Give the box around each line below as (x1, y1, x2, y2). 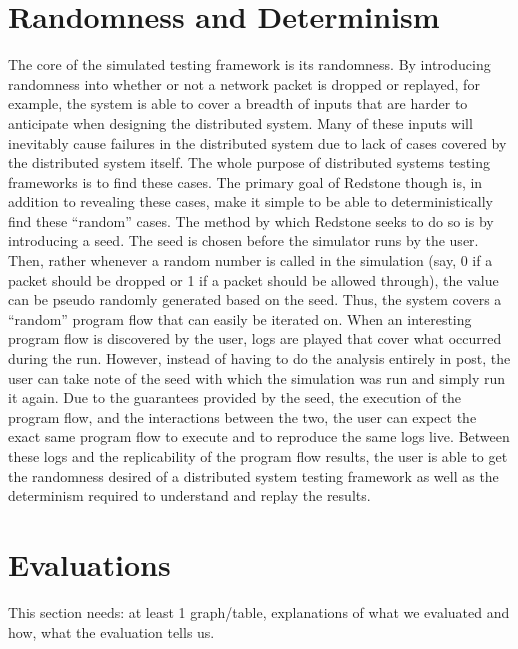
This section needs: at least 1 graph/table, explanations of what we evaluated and (8, 601, 510, 622)
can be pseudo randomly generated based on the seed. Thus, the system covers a (8, 289, 502, 310)
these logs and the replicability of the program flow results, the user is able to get (8, 446, 508, 466)
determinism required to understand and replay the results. (8, 485, 371, 506)
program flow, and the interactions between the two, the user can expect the (8, 406, 477, 427)
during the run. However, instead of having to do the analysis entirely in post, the (8, 348, 511, 369)
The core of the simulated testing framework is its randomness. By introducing (8, 54, 491, 75)
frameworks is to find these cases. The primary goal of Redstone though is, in (8, 171, 483, 192)
